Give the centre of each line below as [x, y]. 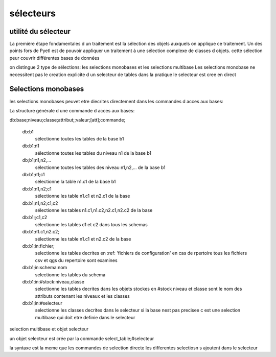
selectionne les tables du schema [70, 275]
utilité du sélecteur [40, 31]
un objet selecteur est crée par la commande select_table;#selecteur [82, 338]
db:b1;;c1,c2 [35, 218]
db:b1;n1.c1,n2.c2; [41, 232]
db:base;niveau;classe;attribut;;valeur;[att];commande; [67, 120]
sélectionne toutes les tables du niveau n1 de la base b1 [93, 153]
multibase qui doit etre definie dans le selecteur [85, 317]
